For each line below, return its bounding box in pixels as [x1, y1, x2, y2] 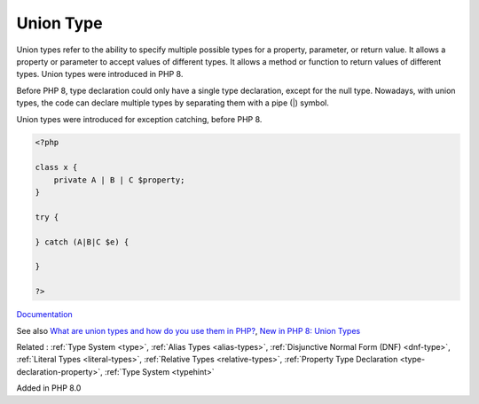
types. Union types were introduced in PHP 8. [16, 69, 184, 80]
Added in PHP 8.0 [16, 383, 82, 393]
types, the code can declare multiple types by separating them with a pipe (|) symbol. [16, 97, 330, 108]
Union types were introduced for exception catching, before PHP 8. [16, 113, 263, 124]
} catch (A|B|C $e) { [35, 237, 130, 247]
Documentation [16, 309, 73, 320]
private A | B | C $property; [53, 175, 185, 185]
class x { [35, 162, 78, 173]
